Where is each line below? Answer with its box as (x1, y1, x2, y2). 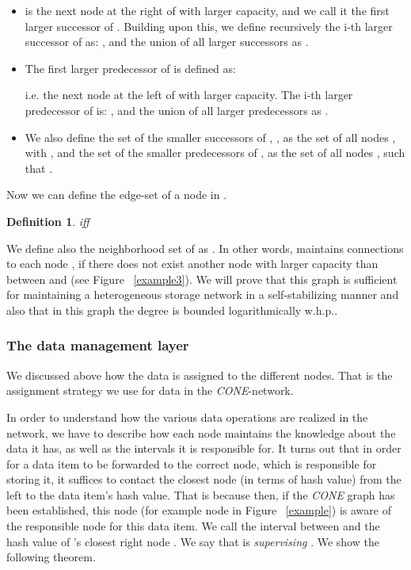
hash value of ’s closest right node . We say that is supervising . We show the (6, 533, 379, 549)
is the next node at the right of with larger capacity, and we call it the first (25, 2, 390, 18)
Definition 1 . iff (6, 212, 89, 229)
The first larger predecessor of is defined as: (25, 59, 236, 76)
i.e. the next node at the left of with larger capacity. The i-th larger (25, 86, 353, 103)
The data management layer (6, 335, 189, 355)
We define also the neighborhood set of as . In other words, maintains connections (6, 239, 404, 256)
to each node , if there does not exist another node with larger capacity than (6, 255, 379, 272)
